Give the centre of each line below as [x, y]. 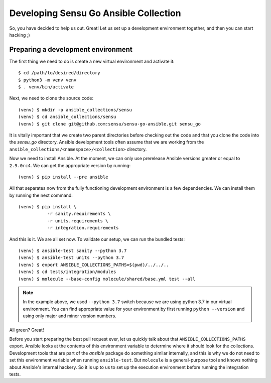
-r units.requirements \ [78, 221]
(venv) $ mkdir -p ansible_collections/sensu [75, 110]
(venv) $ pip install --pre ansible [63, 177]
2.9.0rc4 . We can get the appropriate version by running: [70, 165]
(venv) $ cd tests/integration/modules [67, 272]
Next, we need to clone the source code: [51, 98]
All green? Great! [27, 330]
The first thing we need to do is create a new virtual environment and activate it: [92, 61]
